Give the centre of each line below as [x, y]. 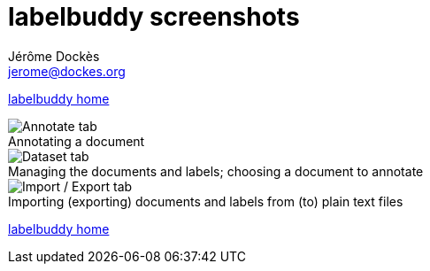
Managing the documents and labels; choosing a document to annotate [216, 171]
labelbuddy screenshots [154, 17]
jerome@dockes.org [67, 71]
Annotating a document [77, 141]
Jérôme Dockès [54, 56]
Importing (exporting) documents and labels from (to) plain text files [206, 201]
